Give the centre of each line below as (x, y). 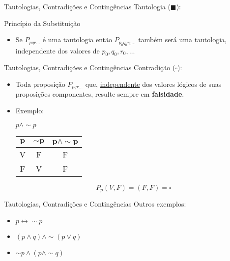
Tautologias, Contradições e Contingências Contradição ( (90, 67)
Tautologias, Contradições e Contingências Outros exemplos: (95, 204)
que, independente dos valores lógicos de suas (153, 84)
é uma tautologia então (77, 39)
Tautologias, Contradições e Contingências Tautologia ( (87, 6)
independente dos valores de (57, 50)
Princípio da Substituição (42, 23)
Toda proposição (40, 84)
